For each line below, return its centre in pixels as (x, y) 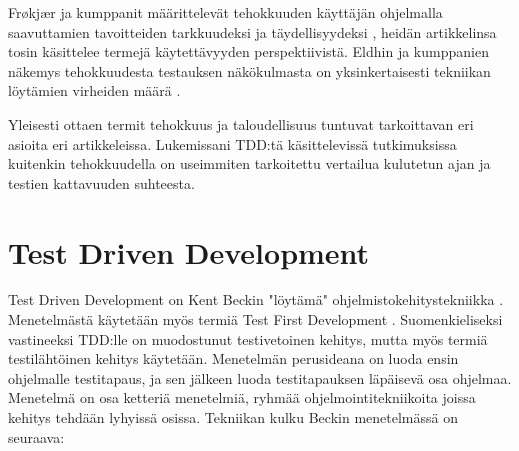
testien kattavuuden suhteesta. (101, 182)
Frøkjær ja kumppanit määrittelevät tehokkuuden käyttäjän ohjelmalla (225, 12)
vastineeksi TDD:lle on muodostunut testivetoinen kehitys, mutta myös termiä (248, 338)
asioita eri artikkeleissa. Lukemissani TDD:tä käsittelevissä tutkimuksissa (232, 143)
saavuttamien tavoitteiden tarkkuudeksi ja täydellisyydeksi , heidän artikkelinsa (252, 31)
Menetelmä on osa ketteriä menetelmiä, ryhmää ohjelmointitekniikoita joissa (242, 397)
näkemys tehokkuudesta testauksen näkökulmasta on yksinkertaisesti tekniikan (249, 70)
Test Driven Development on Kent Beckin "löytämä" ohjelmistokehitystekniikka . (256, 299)
